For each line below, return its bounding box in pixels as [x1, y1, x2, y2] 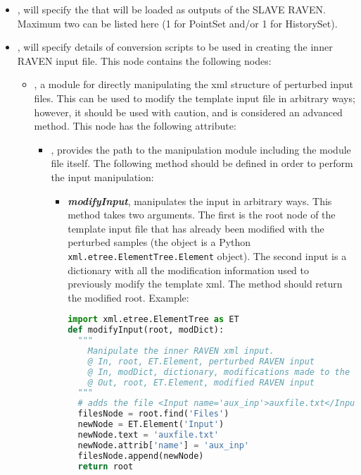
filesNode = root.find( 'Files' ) [77, 409, 229, 419]
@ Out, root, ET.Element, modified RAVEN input [87, 377, 315, 388]
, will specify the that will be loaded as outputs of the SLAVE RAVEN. [17, 2, 326, 16]
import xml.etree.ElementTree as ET [68, 314, 239, 325]
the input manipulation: [51, 169, 154, 184]
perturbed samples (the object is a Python [68, 235, 251, 249]
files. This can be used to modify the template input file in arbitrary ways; [34, 90, 355, 105]
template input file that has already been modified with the [68, 221, 324, 235]
